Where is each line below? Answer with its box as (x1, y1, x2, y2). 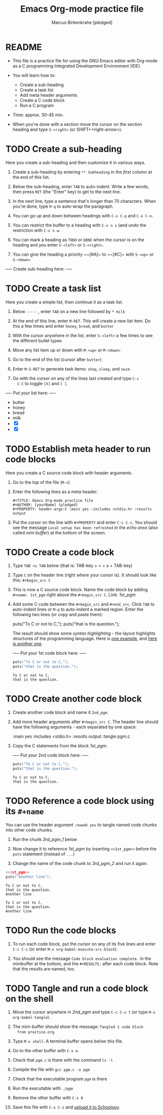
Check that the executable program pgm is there (12, 1076, 107, 1082)
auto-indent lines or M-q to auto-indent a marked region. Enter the (12, 606, 144, 612)
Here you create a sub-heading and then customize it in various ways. (5, 159, 146, 165)
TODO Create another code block (5, 693, 142, 705)
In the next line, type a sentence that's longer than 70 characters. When (12, 198, 156, 204)
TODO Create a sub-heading (5, 143, 122, 154)
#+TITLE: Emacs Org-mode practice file (12, 498, 94, 503)
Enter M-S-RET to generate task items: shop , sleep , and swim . (12, 366, 131, 372)
